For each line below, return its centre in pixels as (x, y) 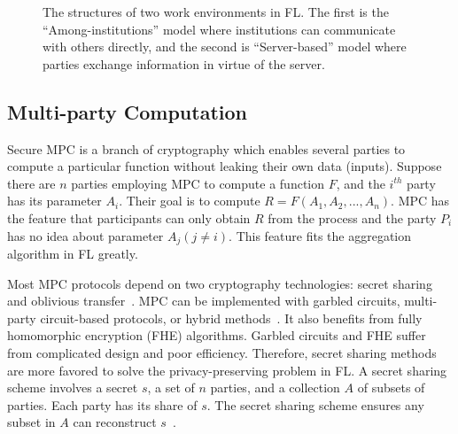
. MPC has (420, 201)
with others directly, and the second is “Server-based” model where (225, 46)
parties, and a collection (275, 387)
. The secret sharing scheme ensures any (315, 404)
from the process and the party (352, 217)
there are (31, 183)
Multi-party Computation (127, 111)
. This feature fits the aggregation (320, 235)
